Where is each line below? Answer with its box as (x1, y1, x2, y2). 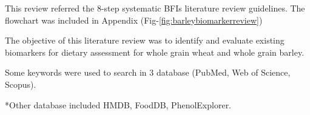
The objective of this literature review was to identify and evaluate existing (5, 34, 285, 47)
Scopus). (5, 77, 36, 90)
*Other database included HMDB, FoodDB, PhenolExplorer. (5, 98, 232, 111)
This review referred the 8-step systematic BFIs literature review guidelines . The (5, 2, 305, 14)
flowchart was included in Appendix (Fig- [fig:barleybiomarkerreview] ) (5, 13, 263, 26)
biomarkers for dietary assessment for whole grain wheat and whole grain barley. (5, 45, 305, 58)
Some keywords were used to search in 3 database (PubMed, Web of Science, (5, 66, 291, 79)
